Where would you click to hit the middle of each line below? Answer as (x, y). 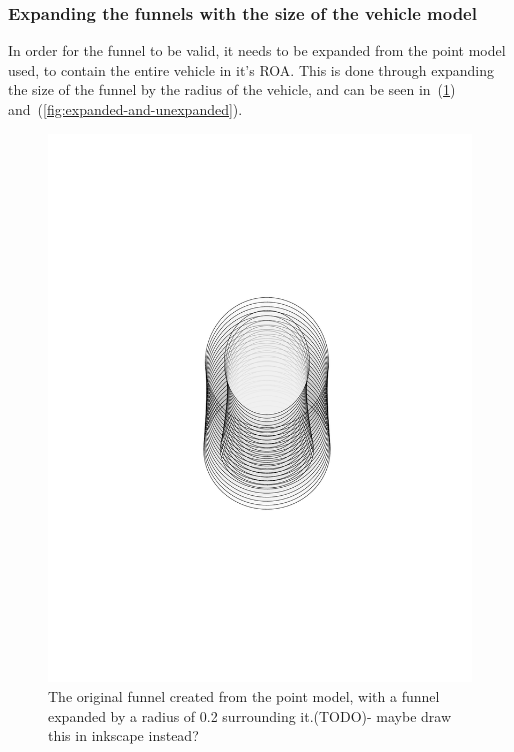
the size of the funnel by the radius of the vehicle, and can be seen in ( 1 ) (232, 89)
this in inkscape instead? (123, 735)
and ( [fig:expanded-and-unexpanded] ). (125, 109)
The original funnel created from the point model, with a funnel (244, 696)
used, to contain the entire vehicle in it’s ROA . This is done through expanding (251, 69)
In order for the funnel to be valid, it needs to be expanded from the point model (257, 50)
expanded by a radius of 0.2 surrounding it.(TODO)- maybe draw (250, 715)
